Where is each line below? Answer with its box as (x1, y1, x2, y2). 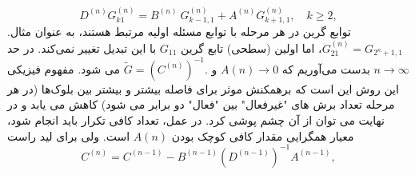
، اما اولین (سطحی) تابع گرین (181, 39, 322, 56)
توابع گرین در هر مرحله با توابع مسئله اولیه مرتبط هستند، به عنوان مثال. (7, 23, 351, 40)
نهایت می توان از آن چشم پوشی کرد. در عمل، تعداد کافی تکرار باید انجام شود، (7, 112, 385, 129)
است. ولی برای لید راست (7, 127, 130, 144)
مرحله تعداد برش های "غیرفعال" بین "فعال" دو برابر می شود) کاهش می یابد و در (7, 96, 395, 113)
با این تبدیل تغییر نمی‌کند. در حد (7, 39, 157, 56)
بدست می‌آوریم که (281, 60, 370, 77)
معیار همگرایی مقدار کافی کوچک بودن (171, 127, 354, 144)
